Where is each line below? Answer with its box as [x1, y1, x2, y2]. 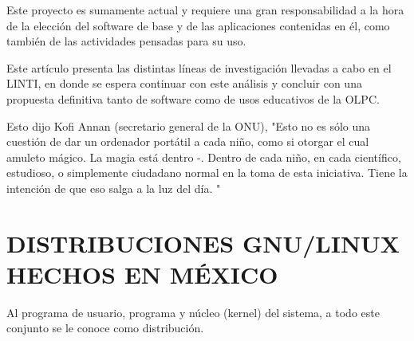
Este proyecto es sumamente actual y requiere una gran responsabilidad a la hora [6, 2, 404, 18]
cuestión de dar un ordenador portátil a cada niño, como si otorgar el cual [6, 133, 369, 150]
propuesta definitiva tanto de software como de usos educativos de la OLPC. [6, 90, 380, 107]
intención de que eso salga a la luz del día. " [6, 179, 221, 196]
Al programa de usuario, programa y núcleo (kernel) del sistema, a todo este [6, 304, 380, 320]
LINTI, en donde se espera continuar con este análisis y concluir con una [6, 75, 362, 92]
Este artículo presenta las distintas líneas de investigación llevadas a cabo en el [6, 59, 392, 76]
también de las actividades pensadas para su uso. [6, 33, 246, 49]
